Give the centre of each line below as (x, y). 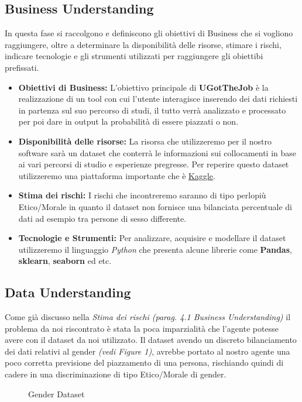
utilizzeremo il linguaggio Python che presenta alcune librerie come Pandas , (155, 249)
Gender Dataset (56, 394)
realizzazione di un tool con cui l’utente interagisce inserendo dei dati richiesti (158, 99)
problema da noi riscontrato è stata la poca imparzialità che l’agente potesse (142, 328)
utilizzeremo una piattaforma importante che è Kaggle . (117, 175)
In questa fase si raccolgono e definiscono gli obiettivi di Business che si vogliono (149, 33)
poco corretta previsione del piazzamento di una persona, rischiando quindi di (144, 363)
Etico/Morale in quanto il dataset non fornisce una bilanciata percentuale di (155, 206)
